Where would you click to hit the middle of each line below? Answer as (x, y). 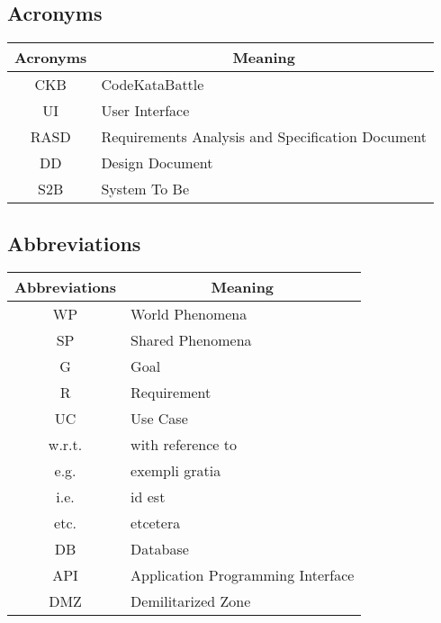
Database (160, 549)
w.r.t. (65, 445)
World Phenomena (189, 314)
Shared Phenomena (191, 340)
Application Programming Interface (243, 575)
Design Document (157, 163)
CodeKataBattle (153, 85)
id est (148, 497)
